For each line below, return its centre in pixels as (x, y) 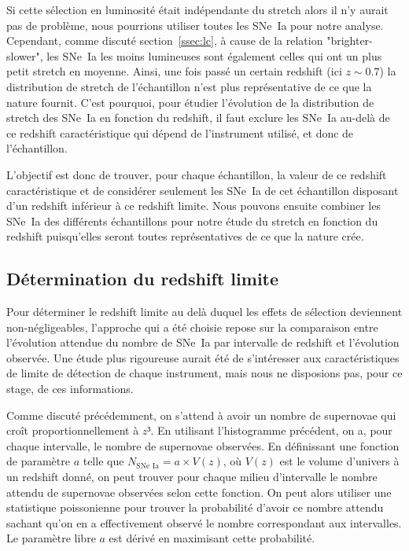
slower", (25, 55)
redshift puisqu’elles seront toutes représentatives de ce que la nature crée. (185, 236)
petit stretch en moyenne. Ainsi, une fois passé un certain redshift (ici (174, 71)
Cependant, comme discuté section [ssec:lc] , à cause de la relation (165, 40)
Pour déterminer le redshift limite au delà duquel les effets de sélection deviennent (204, 312)
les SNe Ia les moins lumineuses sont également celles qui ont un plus (214, 55)
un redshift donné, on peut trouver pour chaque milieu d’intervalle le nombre (192, 477)
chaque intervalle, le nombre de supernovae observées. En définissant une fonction (203, 445)
